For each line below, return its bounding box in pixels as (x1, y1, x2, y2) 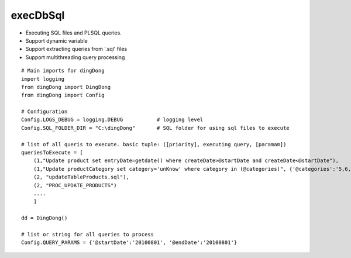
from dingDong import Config (21, 92, 105, 99)
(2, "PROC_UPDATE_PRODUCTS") (33, 182, 117, 188)
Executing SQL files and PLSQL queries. (25, 29, 122, 36)
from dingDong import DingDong (21, 84, 111, 90)
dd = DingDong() (21, 215, 68, 222)
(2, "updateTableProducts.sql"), (33, 174, 130, 181)
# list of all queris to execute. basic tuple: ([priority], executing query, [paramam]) (21, 141, 287, 147)
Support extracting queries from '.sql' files (25, 46, 128, 53)
